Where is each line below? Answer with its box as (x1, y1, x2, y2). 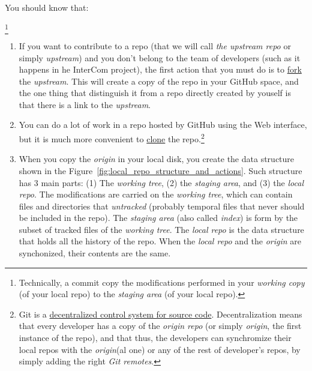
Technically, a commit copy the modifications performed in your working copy (19, 276, 305, 288)
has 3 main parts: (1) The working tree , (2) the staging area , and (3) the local (19, 176, 304, 189)
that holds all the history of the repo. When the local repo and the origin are (19, 235, 302, 247)
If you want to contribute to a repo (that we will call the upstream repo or (19, 39, 291, 52)
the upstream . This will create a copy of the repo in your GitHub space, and (19, 74, 299, 87)
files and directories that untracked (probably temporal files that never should (19, 199, 305, 212)
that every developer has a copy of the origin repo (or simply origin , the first (19, 319, 302, 332)
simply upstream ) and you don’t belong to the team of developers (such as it (19, 51, 301, 64)
